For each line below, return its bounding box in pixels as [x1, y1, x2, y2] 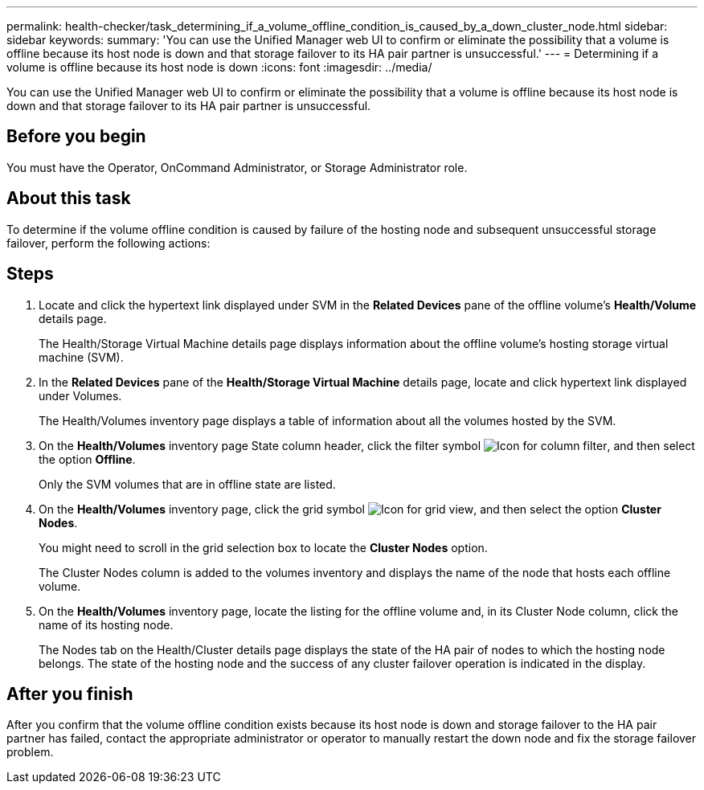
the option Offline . [39, 452, 136, 466]
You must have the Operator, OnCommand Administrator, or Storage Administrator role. [6, 160, 468, 174]
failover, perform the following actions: [6, 235, 211, 250]
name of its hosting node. [39, 617, 174, 632]
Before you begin [6, 126, 146, 147]
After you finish [6, 683, 133, 704]
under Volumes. [39, 388, 122, 403]
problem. [6, 745, 54, 759]
